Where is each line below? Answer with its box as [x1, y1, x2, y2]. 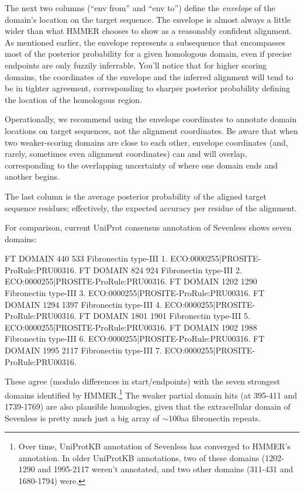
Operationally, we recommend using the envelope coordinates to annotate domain [5, 113, 297, 125]
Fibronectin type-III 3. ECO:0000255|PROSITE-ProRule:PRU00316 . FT [5, 287, 265, 299]
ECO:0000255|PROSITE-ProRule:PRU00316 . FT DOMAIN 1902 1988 [5, 321, 257, 333]
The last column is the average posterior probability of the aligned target [5, 190, 267, 202]
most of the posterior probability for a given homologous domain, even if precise [5, 47, 292, 60]
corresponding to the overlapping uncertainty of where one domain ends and [5, 159, 278, 171]
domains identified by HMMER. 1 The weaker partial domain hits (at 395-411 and [5, 387, 298, 401]
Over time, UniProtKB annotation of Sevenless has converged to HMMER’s [18, 440, 291, 452]
